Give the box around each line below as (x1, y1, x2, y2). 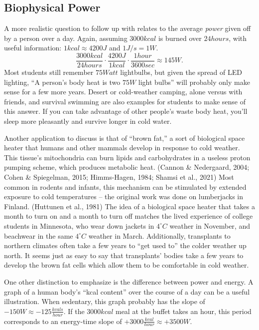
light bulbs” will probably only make (138, 76, 250, 87)
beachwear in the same (4, 230, 73, 241)
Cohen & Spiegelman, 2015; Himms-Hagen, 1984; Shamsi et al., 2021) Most (4, 171, 234, 182)
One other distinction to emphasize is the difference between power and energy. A (4, 276, 254, 287)
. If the (63, 306, 85, 316)
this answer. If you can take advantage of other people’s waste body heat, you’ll (4, 106, 248, 116)
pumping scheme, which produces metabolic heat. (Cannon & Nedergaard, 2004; (4, 162, 250, 172)
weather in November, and (169, 220, 250, 231)
